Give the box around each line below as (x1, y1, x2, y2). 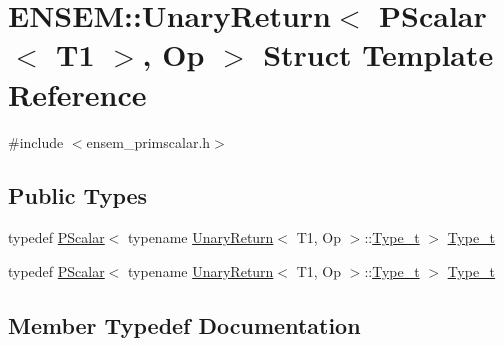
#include (8, 131, 64, 152)
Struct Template (263, 34, 494, 75)
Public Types (8, 180, 148, 211)
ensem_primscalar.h (86, 131, 211, 152)
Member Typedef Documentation (8, 309, 361, 340)
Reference (8, 73, 147, 114)
